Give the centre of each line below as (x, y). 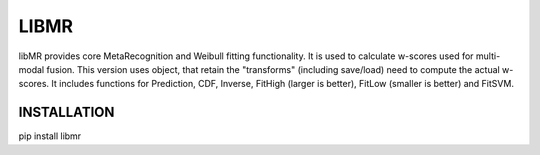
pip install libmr (50, 136)
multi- (488, 56)
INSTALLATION (66, 112)
